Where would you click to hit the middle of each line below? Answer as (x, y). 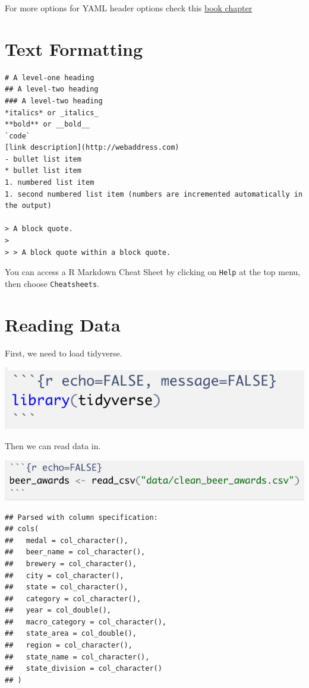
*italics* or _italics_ (52, 113)
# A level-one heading (50, 78)
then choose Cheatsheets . (52, 283)
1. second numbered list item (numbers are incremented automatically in (154, 194)
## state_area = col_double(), (71, 634)
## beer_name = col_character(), (75, 552)
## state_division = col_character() (83, 669)
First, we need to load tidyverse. (64, 353)
